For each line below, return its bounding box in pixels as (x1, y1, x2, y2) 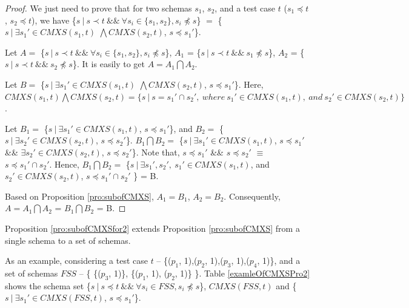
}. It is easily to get (72, 57, 145, 70)
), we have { (31, 13, 76, 26)
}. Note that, (131, 145, 180, 158)
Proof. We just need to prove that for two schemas (5, 2, 192, 14)
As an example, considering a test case (5, 254, 148, 267)
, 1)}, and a (257, 254, 301, 267)
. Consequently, (224, 189, 281, 202)
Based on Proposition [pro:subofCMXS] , (5, 189, 154, 202)
